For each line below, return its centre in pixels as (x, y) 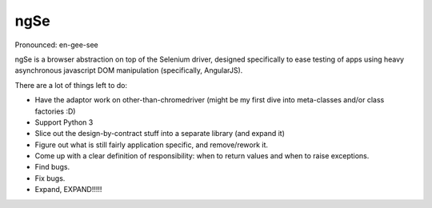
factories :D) (55, 111)
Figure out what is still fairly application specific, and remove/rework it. (151, 145)
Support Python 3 (64, 122)
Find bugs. (52, 167)
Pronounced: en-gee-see (57, 45)
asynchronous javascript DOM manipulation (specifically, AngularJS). (129, 70)
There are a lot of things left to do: (71, 85)
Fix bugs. (50, 178)
